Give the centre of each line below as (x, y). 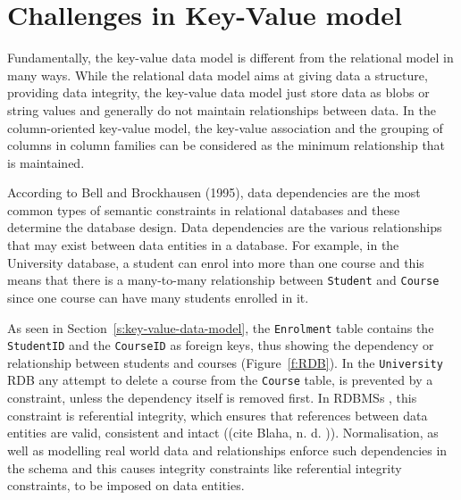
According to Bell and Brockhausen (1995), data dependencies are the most (214, 192)
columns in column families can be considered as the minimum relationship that (226, 145)
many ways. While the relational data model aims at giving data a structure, (218, 75)
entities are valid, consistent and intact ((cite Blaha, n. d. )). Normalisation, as (223, 433)
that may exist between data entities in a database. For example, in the (203, 245)
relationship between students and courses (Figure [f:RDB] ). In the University (225, 362)
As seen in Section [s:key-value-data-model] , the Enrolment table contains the (221, 327)
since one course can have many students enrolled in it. (158, 297)
